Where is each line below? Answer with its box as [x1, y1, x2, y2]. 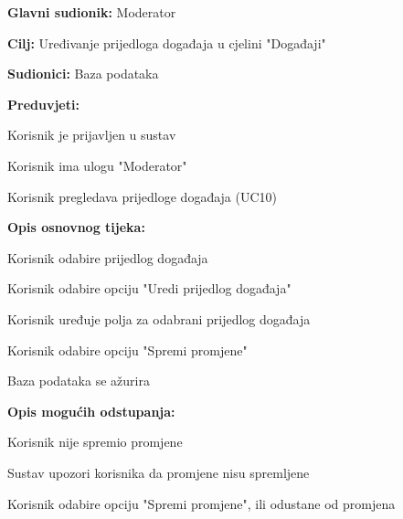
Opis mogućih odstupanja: [7, 401, 175, 420]
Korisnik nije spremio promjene [7, 432, 183, 451]
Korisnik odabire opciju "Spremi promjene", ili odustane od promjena [7, 493, 396, 513]
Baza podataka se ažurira [7, 371, 150, 390]
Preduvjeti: [7, 94, 80, 113]
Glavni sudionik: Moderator [7, 3, 176, 21]
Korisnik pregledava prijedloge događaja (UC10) [7, 186, 278, 206]
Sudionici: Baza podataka [7, 64, 159, 83]
